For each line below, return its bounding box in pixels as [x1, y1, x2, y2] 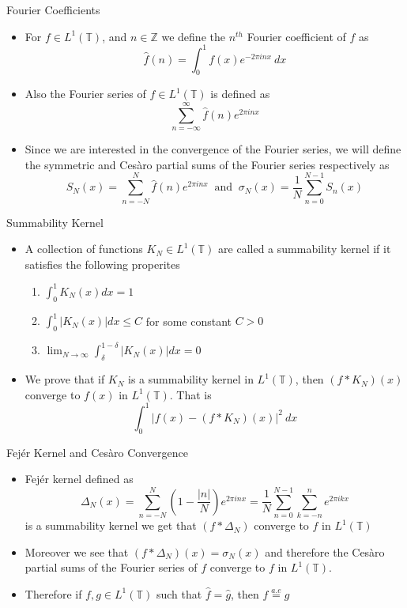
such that [156, 585, 202, 602]
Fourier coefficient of [247, 28, 346, 44]
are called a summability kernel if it [218, 240, 391, 257]
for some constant [145, 312, 232, 329]
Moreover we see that [24, 543, 129, 560]
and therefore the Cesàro [265, 543, 385, 560]
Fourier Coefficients [6, 2, 100, 17]
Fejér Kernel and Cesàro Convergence [6, 444, 188, 460]
